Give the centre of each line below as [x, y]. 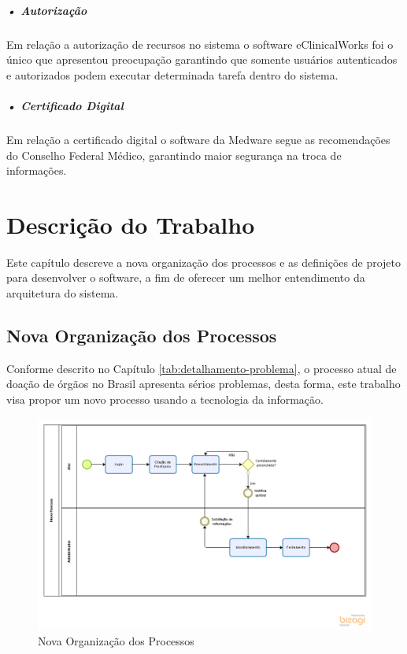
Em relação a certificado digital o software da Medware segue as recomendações [198, 139]
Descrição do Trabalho [131, 224]
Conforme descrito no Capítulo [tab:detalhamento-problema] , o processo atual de [202, 368]
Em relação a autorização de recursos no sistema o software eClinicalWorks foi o [200, 44]
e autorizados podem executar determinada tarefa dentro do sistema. [172, 74]
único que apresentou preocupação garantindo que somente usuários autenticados [202, 59]
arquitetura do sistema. [63, 293]
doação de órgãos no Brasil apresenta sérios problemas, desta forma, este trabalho [203, 384]
